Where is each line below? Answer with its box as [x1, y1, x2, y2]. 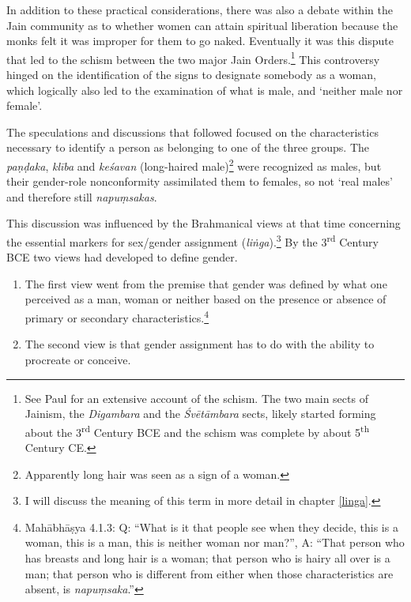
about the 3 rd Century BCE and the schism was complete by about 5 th [25, 421, 370, 440]
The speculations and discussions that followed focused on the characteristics [6, 123, 379, 140]
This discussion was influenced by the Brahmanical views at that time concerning [6, 215, 401, 231]
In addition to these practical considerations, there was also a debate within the [6, 2, 393, 17]
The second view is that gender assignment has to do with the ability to [25, 336, 375, 352]
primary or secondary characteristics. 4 [25, 307, 209, 325]
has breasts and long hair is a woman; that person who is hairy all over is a [25, 549, 390, 566]
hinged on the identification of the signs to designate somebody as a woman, [6, 66, 376, 83]
